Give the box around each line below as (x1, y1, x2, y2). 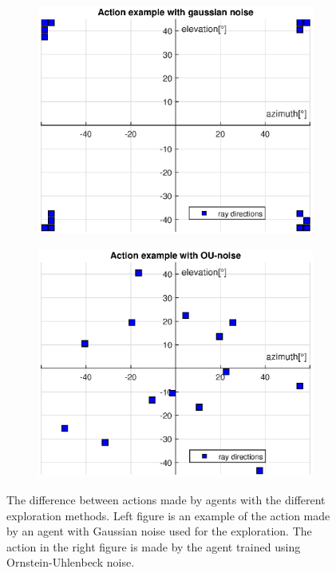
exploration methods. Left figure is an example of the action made (6, 507, 330, 523)
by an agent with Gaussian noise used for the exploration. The (6, 523, 312, 539)
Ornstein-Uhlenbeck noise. (6, 554, 135, 571)
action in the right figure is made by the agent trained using (6, 538, 301, 555)
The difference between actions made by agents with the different (6, 491, 326, 507)
